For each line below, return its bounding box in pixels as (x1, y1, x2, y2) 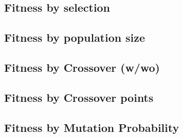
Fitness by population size (4, 30, 145, 45)
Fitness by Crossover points (4, 89, 154, 105)
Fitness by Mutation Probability (4, 119, 179, 135)
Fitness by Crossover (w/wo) (4, 59, 160, 75)
